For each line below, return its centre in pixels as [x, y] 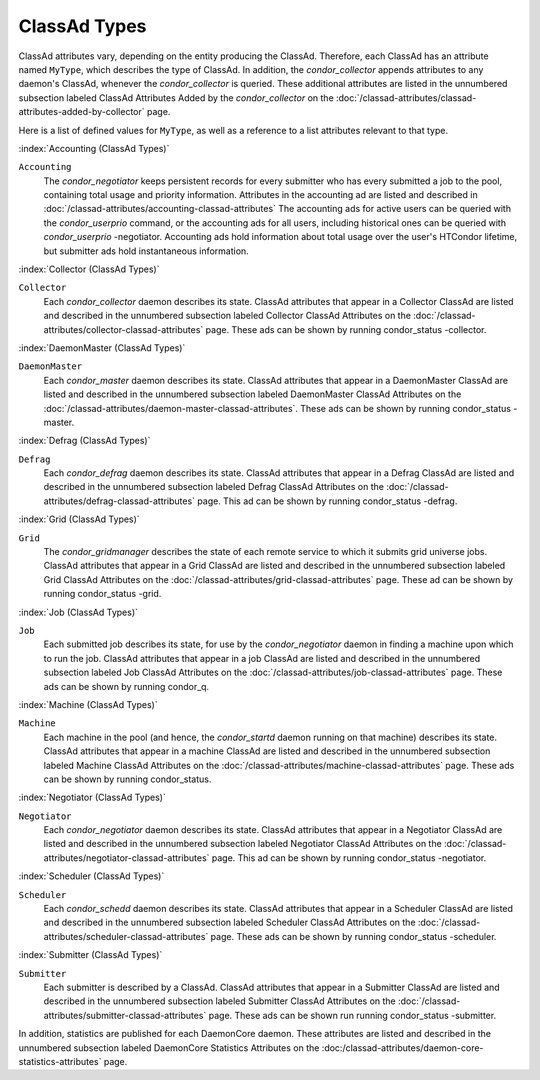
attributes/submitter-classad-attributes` [125, 1015]
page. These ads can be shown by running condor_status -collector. [346, 329]
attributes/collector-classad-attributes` [123, 329]
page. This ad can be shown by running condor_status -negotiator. [349, 857]
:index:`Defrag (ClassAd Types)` [84, 441]
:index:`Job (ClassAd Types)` [78, 612]
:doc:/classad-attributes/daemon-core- [402, 1047]
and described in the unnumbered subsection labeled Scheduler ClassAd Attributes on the [229, 922]
